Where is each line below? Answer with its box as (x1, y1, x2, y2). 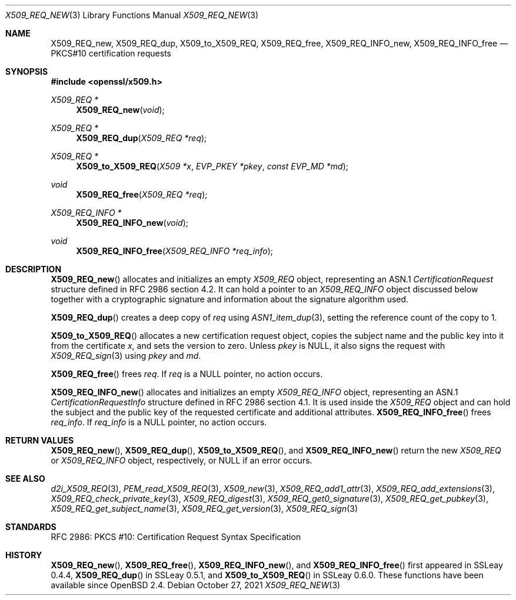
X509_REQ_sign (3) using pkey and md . (51, 351, 201, 361)
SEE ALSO (5, 474, 45, 484)
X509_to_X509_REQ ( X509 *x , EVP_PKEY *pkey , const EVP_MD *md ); (76, 161, 348, 171)
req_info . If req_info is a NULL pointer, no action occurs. (51, 417, 267, 427)
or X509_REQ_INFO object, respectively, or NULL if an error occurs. (51, 455, 312, 465)
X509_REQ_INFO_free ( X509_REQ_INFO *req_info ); (76, 246, 274, 256)
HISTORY (5, 550, 42, 560)
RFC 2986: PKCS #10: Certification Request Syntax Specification (51, 532, 301, 542)
